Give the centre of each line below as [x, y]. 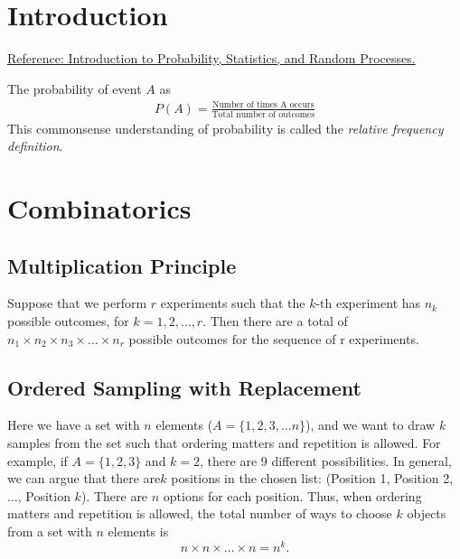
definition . [35, 146]
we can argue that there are [84, 478]
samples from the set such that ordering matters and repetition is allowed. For [224, 443]
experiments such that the [233, 303]
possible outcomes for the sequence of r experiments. [274, 338]
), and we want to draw [371, 425]
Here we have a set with [74, 425]
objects [427, 513]
